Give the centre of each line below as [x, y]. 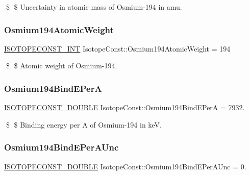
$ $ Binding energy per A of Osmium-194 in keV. [84, 124]
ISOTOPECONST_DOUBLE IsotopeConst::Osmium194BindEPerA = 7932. [124, 107]
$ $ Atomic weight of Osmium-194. [61, 66]
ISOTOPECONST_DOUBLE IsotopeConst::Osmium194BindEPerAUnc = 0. [125, 166]
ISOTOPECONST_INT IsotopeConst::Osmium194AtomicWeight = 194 [117, 48]
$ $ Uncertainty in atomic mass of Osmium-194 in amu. [94, 7]
